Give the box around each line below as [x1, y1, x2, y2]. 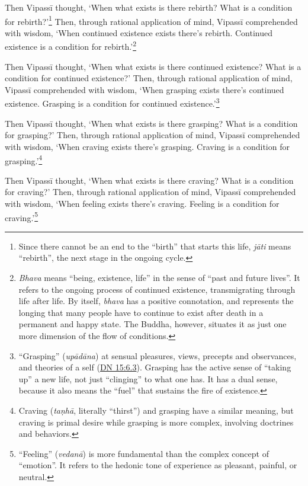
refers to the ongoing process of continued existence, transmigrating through [18, 283, 296, 295]
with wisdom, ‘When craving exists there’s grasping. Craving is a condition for [5, 140, 290, 152]
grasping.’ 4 [5, 152, 43, 167]
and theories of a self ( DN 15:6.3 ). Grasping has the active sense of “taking [18, 361, 291, 373]
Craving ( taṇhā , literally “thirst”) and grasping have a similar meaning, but [18, 404, 294, 416]
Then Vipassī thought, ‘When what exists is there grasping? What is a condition [5, 117, 298, 129]
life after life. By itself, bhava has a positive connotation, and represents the [18, 295, 294, 307]
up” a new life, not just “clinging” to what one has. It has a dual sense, [18, 372, 278, 385]
